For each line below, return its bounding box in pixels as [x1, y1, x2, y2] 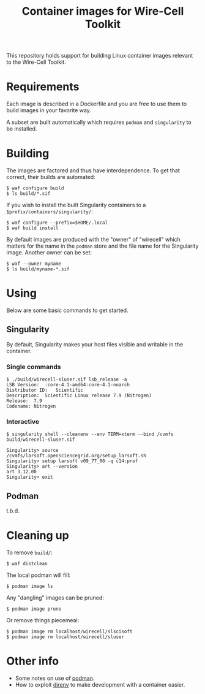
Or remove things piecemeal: [6, 617, 80, 624]
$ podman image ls [6, 584, 53, 590]
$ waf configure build [6, 185, 64, 191]
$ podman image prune [6, 606, 62, 612]
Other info [6, 654, 59, 668]
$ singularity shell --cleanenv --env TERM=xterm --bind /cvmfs [6, 431, 174, 438]
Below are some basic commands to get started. [6, 307, 129, 314]
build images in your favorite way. [6, 107, 92, 114]
